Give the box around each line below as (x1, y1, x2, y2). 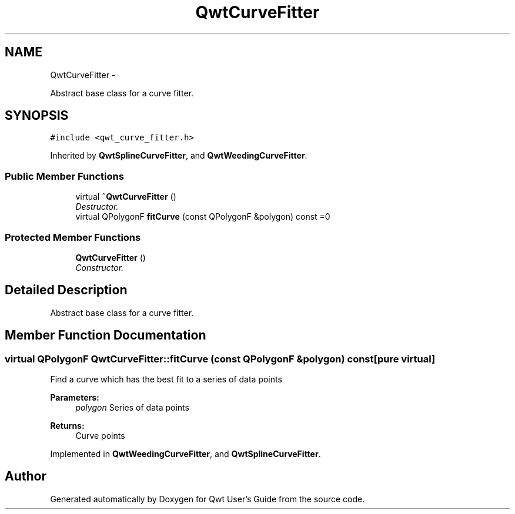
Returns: (50, 421, 85, 431)
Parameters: (50, 392, 99, 402)
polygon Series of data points (75, 402, 189, 412)
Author (5, 469, 46, 484)
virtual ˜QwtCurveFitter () (75, 192, 176, 202)
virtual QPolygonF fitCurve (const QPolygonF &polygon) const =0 (75, 211, 330, 222)
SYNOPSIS (5, 108, 69, 123)
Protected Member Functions (5, 231, 141, 243)
